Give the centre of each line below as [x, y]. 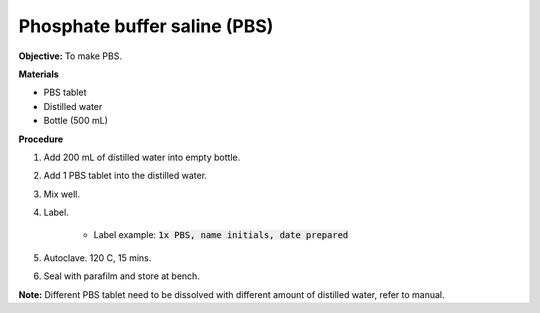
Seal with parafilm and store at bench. [121, 276]
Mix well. [61, 194]
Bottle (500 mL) [76, 121]
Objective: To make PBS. [70, 56]
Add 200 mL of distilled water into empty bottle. [142, 157]
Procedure [41, 139]
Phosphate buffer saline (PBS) [146, 26]
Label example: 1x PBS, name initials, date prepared [221, 235]
